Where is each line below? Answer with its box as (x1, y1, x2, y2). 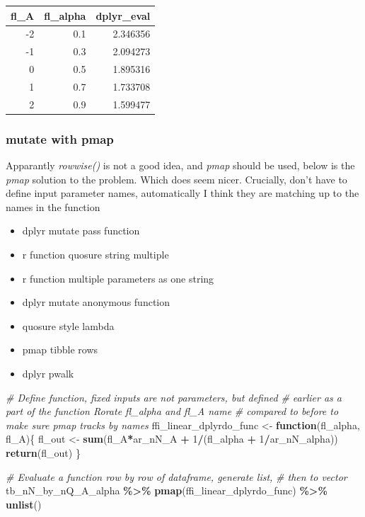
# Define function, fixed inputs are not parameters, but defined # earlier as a (6, 390, 342, 404)
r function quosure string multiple (22, 247, 169, 261)
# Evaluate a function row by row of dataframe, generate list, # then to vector (6, 469, 347, 484)
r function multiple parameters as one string (22, 271, 214, 285)
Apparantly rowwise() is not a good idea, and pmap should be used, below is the (6, 158, 355, 173)
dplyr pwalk (22, 365, 74, 380)
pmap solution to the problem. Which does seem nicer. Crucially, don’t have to (6, 171, 347, 186)
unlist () (6, 496, 42, 511)
